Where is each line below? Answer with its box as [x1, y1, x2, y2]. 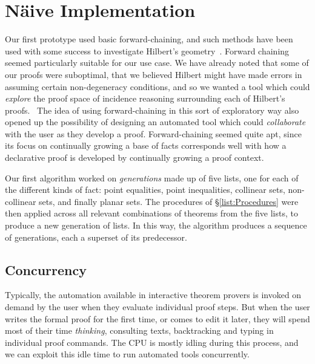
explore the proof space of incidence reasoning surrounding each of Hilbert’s [5, 92, 285, 105]
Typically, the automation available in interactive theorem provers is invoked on [5, 288, 302, 301]
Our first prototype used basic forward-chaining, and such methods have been [5, 33, 293, 45]
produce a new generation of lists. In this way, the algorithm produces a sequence [5, 219, 307, 232]
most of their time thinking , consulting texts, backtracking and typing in [5, 324, 274, 337]
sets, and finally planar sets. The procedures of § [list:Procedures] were [39, 195, 299, 207]
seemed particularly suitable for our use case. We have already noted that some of [5, 56, 309, 69]
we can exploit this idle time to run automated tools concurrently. [5, 348, 250, 360]
